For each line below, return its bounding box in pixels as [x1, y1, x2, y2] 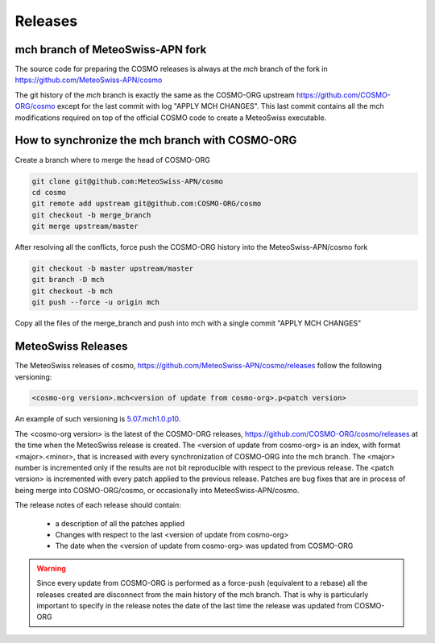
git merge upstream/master [31, 222, 139, 231]
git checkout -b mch [31, 286, 113, 296]
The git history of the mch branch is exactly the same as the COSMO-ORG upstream [14, 89, 295, 100]
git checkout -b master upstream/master [31, 264, 193, 273]
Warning [36, 563, 66, 573]
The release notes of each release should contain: [14, 500, 181, 510]
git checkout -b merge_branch [31, 210, 151, 219]
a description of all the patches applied [55, 518, 185, 528]
